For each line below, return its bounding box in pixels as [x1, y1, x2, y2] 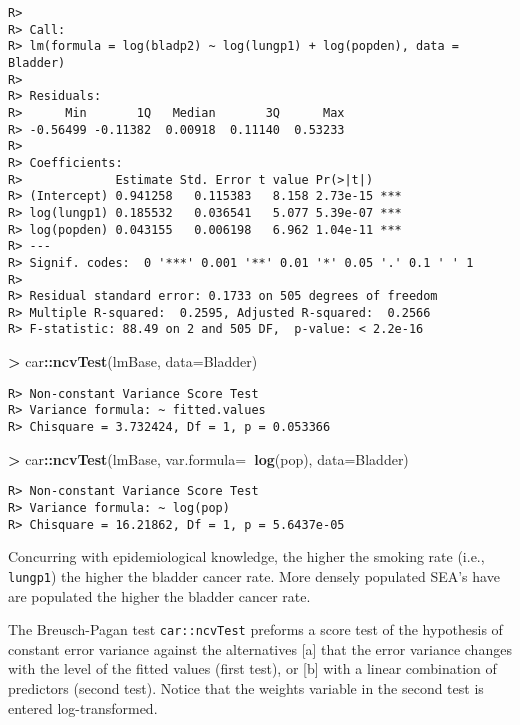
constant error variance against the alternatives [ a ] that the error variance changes [8, 638, 512, 659]
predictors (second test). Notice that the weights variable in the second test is [8, 677, 484, 698]
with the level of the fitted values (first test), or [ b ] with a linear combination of [8, 658, 497, 679]
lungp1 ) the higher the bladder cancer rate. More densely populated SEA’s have [8, 565, 500, 586]
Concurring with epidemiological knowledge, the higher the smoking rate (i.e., [8, 546, 485, 567]
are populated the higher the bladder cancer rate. [8, 585, 311, 606]
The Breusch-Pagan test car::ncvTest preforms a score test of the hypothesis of [8, 619, 503, 640]
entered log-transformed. [8, 697, 158, 718]
